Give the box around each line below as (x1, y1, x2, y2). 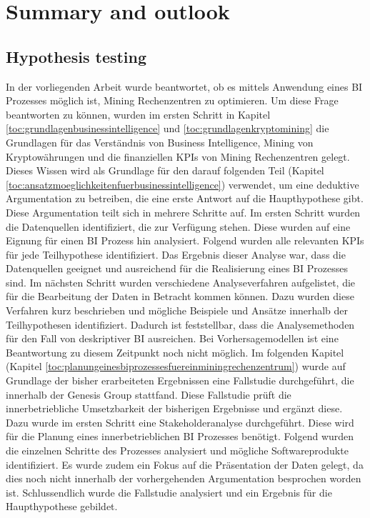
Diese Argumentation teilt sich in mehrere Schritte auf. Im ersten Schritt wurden (6, 204, 361, 219)
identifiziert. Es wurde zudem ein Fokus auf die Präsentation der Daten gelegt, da (6, 457, 364, 472)
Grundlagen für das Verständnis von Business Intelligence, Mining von (6, 134, 314, 149)
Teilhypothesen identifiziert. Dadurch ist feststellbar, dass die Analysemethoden (6, 317, 355, 332)
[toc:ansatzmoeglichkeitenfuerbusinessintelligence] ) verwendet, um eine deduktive (6, 176, 359, 191)
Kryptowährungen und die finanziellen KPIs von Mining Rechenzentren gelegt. (6, 149, 350, 164)
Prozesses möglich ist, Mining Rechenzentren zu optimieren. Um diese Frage (6, 93, 339, 108)
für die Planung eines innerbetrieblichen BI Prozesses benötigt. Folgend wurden (6, 429, 354, 444)
